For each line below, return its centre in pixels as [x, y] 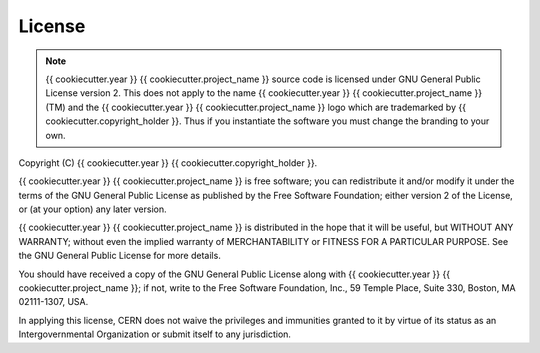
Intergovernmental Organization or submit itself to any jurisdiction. [155, 334]
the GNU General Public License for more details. [120, 256]
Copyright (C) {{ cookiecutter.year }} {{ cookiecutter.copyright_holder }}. [168, 162]
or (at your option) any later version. [92, 209]
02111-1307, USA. [53, 302]
